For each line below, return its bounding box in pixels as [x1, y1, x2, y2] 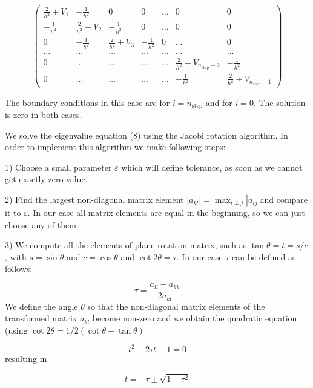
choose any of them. [5, 218, 79, 231]
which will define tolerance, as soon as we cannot [121, 160, 303, 173]
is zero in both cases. [5, 108, 82, 121]
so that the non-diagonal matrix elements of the [87, 300, 265, 312]
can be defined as [231, 250, 296, 263]
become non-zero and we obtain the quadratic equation [92, 312, 297, 324]
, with [5, 250, 27, 263]
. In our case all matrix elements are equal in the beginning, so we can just [27, 206, 305, 219]
